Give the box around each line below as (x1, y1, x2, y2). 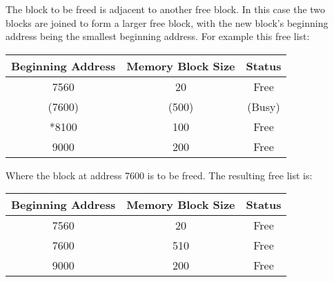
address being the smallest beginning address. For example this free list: (6, 29, 310, 43)
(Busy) (247, 98, 280, 114)
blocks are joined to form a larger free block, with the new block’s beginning (6, 15, 328, 30)
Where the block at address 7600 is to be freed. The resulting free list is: (6, 168, 313, 182)
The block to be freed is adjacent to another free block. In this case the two (6, 2, 326, 16)
